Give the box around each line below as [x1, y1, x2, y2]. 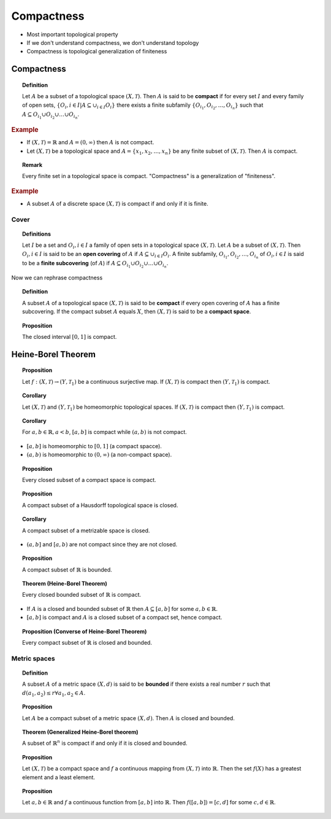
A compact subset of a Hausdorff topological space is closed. [22, 501, 178, 509]
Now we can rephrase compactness [11, 274, 103, 282]
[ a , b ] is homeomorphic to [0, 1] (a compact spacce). [26, 442, 162, 449]
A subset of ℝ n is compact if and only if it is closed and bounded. [22, 739, 188, 747]
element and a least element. [22, 774, 95, 781]
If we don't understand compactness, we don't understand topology [26, 39, 199, 46]
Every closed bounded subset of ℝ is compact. [22, 591, 142, 599]
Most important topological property [26, 31, 119, 38]
